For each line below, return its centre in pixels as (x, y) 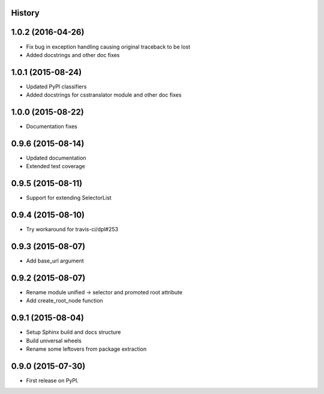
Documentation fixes (52, 127)
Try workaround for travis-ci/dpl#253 (72, 229)
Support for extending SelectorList (69, 198)
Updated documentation (56, 158)
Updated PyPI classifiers (56, 86)
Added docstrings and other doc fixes (73, 55)
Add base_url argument (55, 261)
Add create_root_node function (64, 301)
